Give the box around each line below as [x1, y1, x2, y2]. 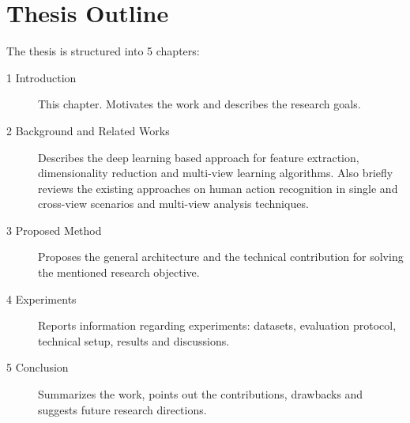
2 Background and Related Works [6, 122, 170, 138]
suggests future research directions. [38, 401, 207, 417]
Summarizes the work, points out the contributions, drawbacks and [38, 386, 363, 402]
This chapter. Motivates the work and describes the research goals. [38, 96, 361, 112]
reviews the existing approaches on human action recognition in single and [38, 179, 398, 196]
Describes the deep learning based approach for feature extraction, [38, 149, 359, 165]
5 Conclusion [6, 359, 69, 376]
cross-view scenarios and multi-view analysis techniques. [38, 195, 309, 212]
